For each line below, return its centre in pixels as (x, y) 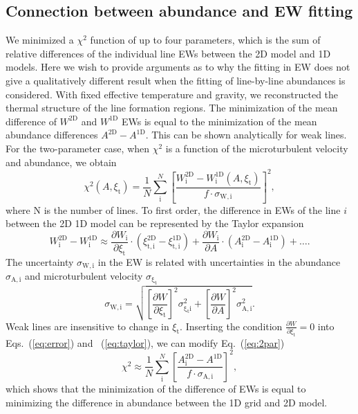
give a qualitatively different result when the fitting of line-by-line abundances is (176, 80)
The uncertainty (40, 261)
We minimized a (40, 40)
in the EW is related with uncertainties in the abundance (219, 261)
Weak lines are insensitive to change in (87, 326)
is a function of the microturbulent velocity (257, 148)
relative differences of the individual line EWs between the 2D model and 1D (168, 53)
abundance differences (52, 135)
